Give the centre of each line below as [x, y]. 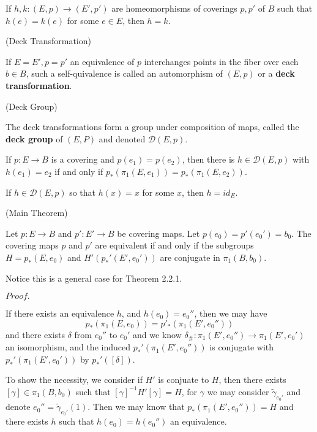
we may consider [238, 391]
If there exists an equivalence [60, 313]
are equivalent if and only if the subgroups [174, 245]
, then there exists [252, 380]
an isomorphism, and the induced [68, 347]
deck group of [34, 138]
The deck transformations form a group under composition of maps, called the [152, 127]
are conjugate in [190, 257]
